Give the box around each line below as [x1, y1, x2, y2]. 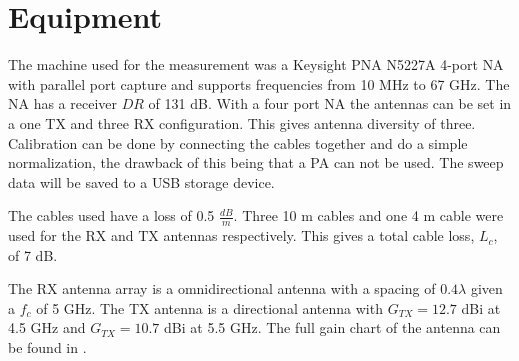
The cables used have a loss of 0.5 [8, 205, 215, 226]
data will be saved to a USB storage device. [8, 171, 275, 192]
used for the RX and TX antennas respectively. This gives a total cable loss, [8, 225, 475, 246]
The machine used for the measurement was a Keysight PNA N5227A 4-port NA [8, 54, 504, 75]
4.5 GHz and [8, 317, 86, 338]
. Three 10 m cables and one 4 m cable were [233, 205, 504, 226]
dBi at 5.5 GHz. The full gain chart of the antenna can [164, 317, 501, 338]
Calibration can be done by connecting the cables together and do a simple [8, 132, 468, 153]
